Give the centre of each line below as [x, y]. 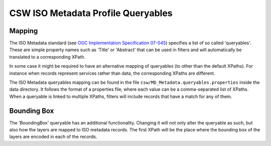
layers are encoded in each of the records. [53, 137]
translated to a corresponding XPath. [47, 57]
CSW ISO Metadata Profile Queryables [91, 13]
